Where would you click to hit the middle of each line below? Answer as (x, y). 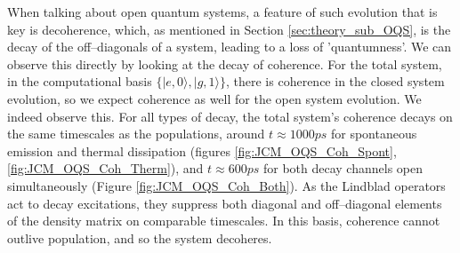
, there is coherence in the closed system (335, 81)
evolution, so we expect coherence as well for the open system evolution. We (214, 98)
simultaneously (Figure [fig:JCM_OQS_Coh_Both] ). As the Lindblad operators (226, 185)
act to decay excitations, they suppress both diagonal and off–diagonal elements (225, 203)
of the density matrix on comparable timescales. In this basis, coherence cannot (224, 221)
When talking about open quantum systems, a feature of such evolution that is (222, 12)
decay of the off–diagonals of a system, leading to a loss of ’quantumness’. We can (230, 47)
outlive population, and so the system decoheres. (140, 237)
